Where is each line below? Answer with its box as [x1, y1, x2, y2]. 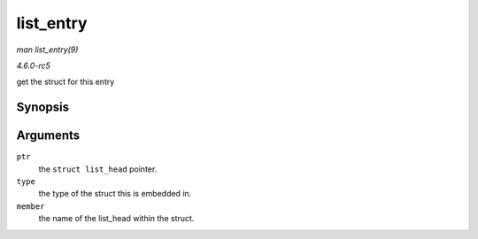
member [16, 201, 45, 212]
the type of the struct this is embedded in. [38, 189, 192, 199]
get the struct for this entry [16, 76, 115, 88]
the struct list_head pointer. [38, 164, 158, 174]
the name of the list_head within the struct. [38, 213, 195, 224]
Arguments [16, 128, 81, 143]
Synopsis [16, 100, 70, 115]
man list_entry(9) [16, 44, 79, 55]
